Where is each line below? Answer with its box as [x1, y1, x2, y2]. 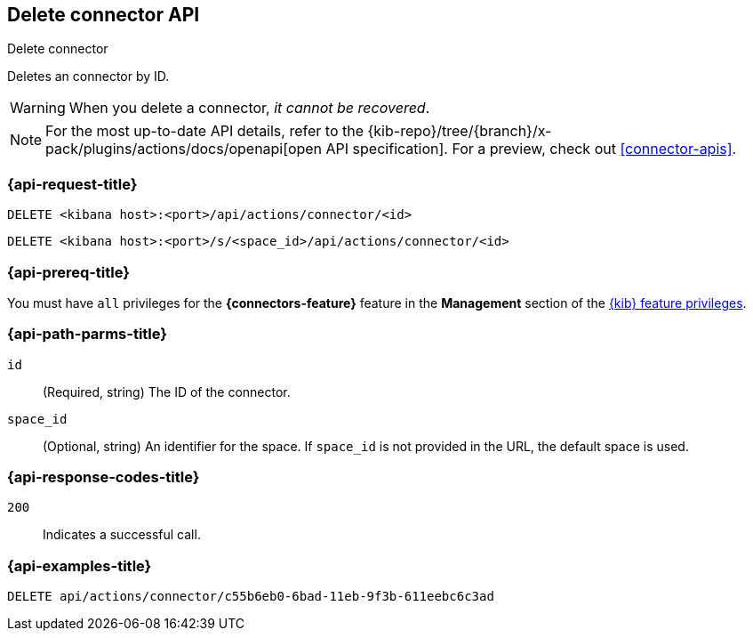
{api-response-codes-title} [7, 468, 200, 487]
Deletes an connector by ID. [7, 69, 170, 85]
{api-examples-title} [7, 556, 152, 575]
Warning [10, 99, 66, 117]
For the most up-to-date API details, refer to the [45, 122, 364, 141]
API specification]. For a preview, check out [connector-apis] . [325, 140, 737, 158]
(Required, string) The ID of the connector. [43, 384, 291, 400]
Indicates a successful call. [43, 527, 201, 543]
